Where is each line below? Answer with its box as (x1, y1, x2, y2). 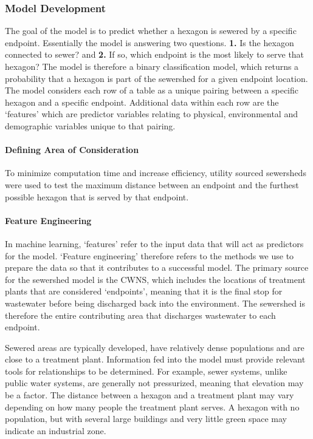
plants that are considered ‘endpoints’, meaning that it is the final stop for (5, 285, 283, 298)
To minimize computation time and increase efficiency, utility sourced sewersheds (5, 166, 306, 179)
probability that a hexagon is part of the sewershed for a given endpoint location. (5, 72, 308, 84)
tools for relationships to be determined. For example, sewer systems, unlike (5, 364, 287, 377)
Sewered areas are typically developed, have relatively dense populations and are (5, 341, 304, 353)
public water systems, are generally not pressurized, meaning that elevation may (5, 376, 304, 389)
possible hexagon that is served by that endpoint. (5, 190, 189, 203)
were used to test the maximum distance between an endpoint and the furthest (5, 178, 299, 191)
